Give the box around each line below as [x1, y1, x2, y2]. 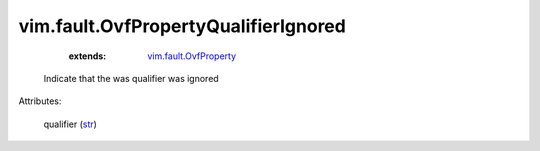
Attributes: [18, 95, 62, 107]
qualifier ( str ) [43, 118, 97, 130]
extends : [68, 50, 107, 62]
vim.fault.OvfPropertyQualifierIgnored [18, 15, 347, 37]
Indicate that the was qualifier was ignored [43, 72, 219, 84]
